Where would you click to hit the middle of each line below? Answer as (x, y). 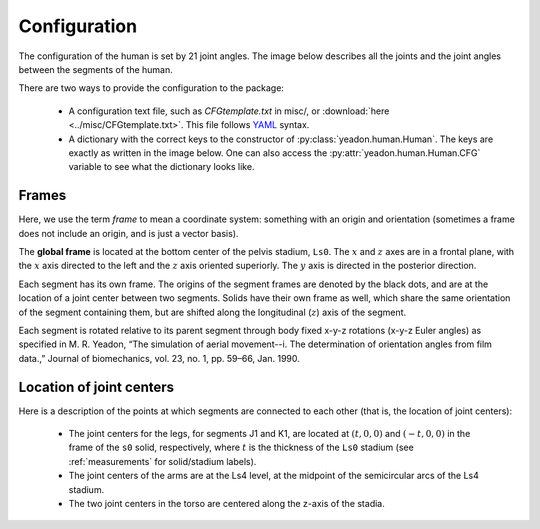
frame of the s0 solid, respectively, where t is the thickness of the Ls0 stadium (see (241, 447)
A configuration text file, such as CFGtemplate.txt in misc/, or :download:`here (229, 111)
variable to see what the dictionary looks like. (161, 167)
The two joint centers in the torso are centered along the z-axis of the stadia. (226, 503)
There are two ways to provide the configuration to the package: (151, 88)
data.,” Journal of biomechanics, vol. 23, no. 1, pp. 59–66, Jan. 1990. (159, 358)
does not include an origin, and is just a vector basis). (128, 233)
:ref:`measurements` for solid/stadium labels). (162, 461)
